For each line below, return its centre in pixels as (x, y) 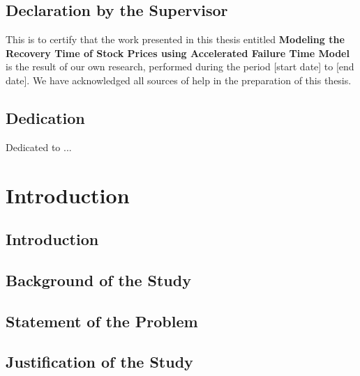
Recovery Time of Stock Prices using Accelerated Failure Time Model (178, 53)
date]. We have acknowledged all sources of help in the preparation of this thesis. (179, 80)
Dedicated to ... (39, 147)
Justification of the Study (99, 362)
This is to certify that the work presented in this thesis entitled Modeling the (175, 39)
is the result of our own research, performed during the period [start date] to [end (180, 66)
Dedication (45, 117)
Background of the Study (98, 280)
